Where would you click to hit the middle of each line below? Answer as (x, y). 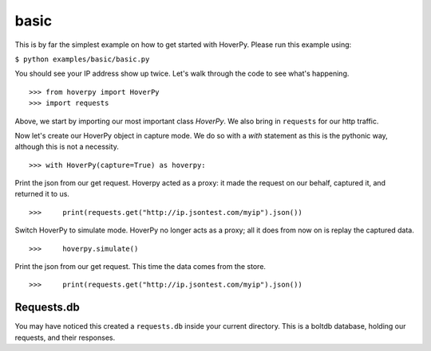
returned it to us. (42, 194)
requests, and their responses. (65, 337)
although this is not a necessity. (67, 146)
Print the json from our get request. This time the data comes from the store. (140, 267)
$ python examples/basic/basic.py (82, 59)
